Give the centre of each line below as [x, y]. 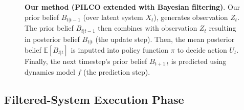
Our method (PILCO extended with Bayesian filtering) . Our [132, 7]
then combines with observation [148, 28]
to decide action [202, 49]
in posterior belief [52, 39]
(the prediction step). [117, 72]
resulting [223, 28]
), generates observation [191, 17]
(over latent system [113, 17]
